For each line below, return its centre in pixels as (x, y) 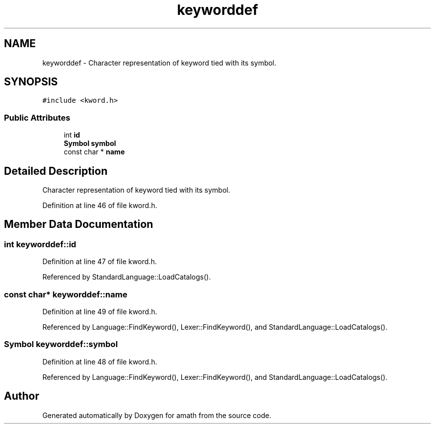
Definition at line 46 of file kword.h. (100, 206)
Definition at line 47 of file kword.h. (100, 262)
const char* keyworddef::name (66, 294)
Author (22, 396)
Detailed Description (56, 171)
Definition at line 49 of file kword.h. (100, 312)
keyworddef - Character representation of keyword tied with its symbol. (159, 63)
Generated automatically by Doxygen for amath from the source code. (157, 415)
